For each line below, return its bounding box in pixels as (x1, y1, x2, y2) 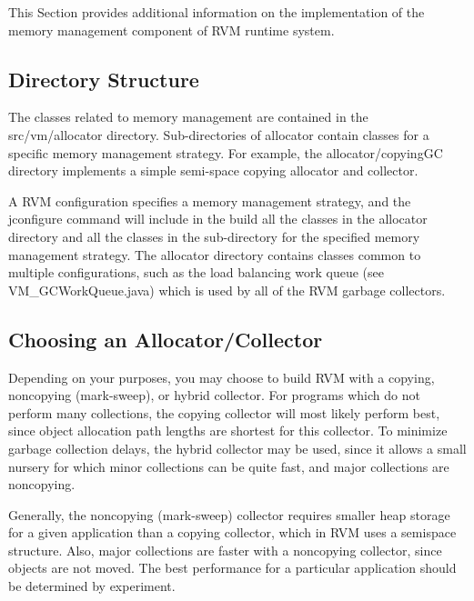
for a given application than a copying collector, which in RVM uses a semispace (8, 523, 457, 542)
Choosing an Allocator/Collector (8, 325, 323, 353)
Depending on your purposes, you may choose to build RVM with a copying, (8, 367, 435, 386)
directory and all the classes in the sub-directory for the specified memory (8, 226, 420, 245)
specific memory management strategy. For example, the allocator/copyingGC (8, 143, 443, 162)
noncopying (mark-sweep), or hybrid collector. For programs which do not (8, 386, 420, 405)
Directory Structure (8, 65, 199, 93)
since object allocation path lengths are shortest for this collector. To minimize (8, 421, 448, 440)
